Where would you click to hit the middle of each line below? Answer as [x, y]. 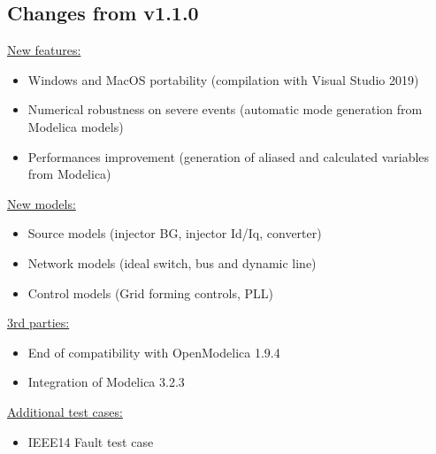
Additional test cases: [65, 411]
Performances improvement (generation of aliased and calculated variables [229, 156]
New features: [44, 50]
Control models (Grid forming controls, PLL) [150, 292]
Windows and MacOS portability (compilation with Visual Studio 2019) [223, 79]
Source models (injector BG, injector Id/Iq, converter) [175, 233]
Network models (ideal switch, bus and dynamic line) [172, 262]
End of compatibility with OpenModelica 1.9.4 [154, 352]
